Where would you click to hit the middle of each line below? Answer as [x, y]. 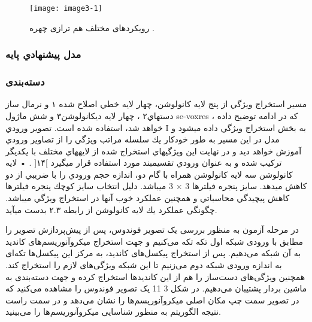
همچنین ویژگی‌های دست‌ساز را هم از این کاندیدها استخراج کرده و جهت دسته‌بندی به [155, 276]
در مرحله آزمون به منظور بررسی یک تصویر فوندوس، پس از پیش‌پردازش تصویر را [152, 230]
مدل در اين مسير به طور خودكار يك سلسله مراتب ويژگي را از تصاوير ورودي [143, 139]
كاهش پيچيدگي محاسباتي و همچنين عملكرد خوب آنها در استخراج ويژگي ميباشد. [148, 198]
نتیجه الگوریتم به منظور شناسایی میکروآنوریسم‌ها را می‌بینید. [113, 312]
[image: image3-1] [66, 8]
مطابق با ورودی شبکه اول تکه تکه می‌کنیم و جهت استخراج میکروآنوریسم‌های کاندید [154, 241]
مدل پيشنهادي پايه [43, 54]
